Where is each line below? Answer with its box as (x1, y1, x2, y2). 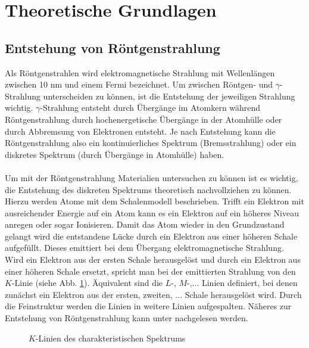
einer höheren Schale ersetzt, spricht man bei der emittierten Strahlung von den (5, 265, 296, 277)
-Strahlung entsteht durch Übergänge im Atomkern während (40, 101, 261, 114)
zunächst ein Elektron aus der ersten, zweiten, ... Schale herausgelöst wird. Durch (5, 288, 302, 300)
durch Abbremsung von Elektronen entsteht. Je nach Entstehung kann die (5, 125, 276, 137)
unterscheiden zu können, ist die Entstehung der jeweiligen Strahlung (43, 89, 295, 102)
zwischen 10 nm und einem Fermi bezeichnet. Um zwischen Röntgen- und (5, 78, 273, 91)
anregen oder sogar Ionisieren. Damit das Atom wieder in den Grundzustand (5, 218, 285, 231)
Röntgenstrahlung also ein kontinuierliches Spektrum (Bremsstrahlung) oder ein (5, 136, 296, 149)
